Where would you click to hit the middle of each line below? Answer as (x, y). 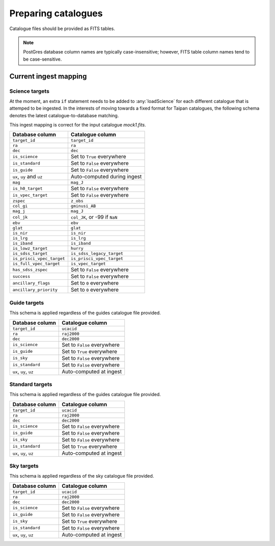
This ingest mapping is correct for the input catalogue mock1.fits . (78, 125)
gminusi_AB (83, 206)
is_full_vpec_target (36, 264)
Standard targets (31, 384)
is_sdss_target (30, 254)
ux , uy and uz (28, 177)
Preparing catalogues (56, 13)
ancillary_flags (31, 283)
